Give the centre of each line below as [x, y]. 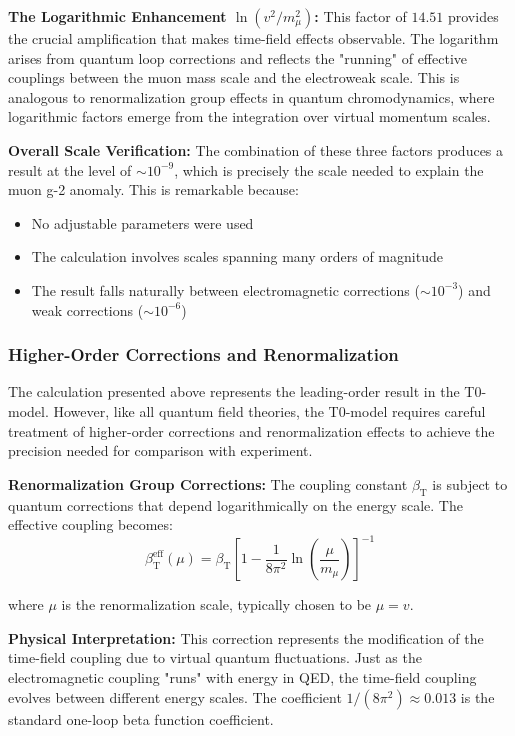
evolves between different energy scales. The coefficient [175, 696]
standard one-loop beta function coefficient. [141, 718]
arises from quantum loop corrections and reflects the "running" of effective [238, 57]
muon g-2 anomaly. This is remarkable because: [153, 189]
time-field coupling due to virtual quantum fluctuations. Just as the [215, 657]
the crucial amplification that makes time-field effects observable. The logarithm [253, 38]
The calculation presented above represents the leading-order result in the [234, 391]
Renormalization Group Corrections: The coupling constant [208, 483]
